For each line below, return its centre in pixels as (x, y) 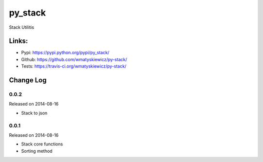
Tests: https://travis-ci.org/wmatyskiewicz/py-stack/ (74, 66)
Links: (19, 41)
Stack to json (34, 113)
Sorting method (37, 151)
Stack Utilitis (21, 27)
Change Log (28, 80)
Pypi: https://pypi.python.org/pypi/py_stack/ (65, 53)
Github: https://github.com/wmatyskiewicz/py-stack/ (74, 59)
